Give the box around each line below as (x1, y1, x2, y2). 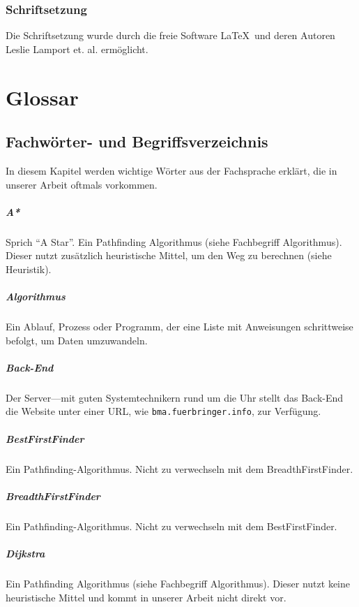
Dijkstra (6, 546, 45, 560)
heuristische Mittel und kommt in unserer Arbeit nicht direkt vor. (6, 590, 287, 604)
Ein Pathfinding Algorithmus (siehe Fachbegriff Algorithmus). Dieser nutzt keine (6, 576, 351, 590)
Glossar (6, 82, 79, 111)
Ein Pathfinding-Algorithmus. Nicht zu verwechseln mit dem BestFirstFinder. (6, 518, 337, 533)
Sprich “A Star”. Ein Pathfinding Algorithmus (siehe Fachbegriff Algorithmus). (6, 234, 342, 249)
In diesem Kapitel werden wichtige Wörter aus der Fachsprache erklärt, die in (6, 163, 337, 177)
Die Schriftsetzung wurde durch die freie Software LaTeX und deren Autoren (6, 28, 335, 43)
